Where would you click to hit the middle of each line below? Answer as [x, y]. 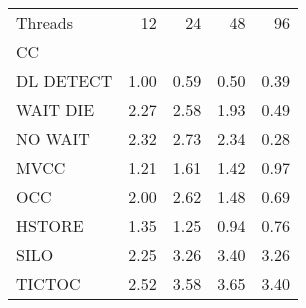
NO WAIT [53, 138]
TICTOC [48, 283]
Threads [45, 22]
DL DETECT [64, 80]
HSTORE [50, 225]
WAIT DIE [55, 109]
